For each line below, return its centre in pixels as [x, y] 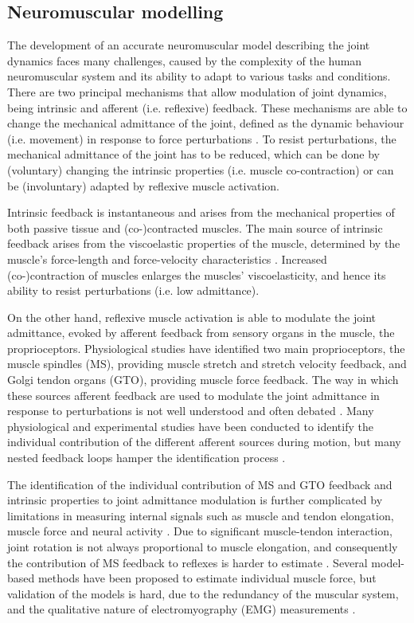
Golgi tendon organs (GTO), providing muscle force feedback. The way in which [203, 380]
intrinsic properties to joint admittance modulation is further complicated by [195, 500]
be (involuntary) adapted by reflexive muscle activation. [144, 185]
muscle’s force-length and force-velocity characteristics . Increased [167, 259]
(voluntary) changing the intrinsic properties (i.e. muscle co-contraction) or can [201, 169]
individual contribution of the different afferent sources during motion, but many [204, 442]
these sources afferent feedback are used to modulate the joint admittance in [193, 395]
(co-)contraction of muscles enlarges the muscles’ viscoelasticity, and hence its [197, 274]
